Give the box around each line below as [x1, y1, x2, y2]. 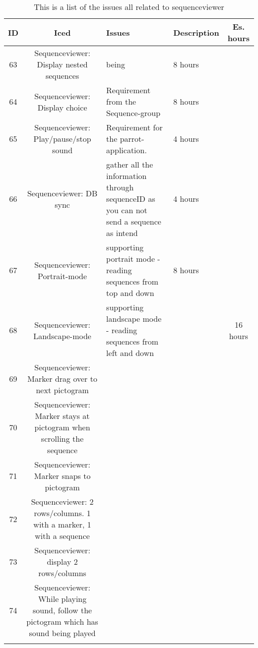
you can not [106, 204, 147, 216]
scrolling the [41, 433, 84, 444]
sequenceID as [106, 193, 155, 204]
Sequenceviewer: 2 [31, 496, 94, 507]
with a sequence [35, 530, 90, 541]
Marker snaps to [34, 470, 91, 481]
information [106, 170, 147, 181]
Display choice [37, 101, 87, 113]
